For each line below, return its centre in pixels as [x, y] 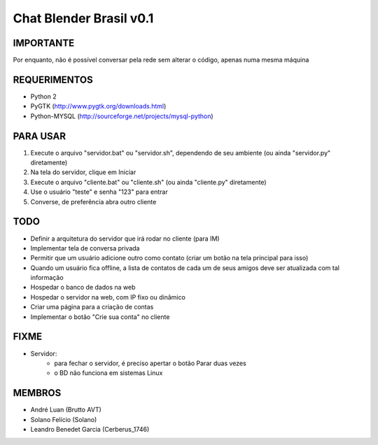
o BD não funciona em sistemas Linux [108, 373]
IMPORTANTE [44, 43]
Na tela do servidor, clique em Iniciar [83, 172]
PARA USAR [40, 136]
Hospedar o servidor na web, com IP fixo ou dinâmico [108, 297]
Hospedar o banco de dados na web [83, 288]
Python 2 [44, 96]
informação [47, 278]
